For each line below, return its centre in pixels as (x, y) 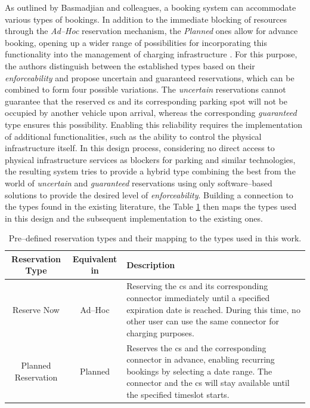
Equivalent (95, 258)
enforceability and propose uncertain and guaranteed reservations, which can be (150, 77)
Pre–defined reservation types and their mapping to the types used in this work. (155, 238)
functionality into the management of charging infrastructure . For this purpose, (151, 54)
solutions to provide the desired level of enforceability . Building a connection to (149, 194)
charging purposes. (160, 332)
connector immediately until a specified (198, 297)
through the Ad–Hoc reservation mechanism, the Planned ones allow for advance (151, 31)
